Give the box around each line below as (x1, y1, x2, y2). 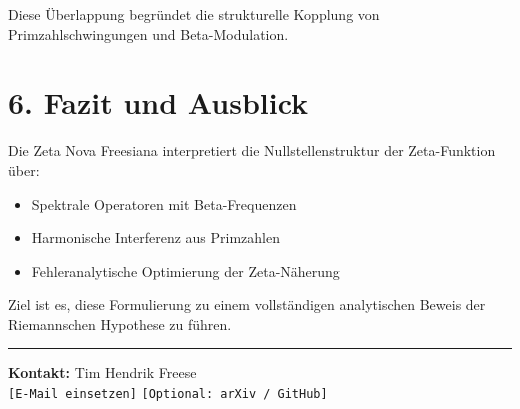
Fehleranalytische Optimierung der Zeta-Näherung (31, 260, 340, 281)
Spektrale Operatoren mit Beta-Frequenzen (31, 193, 297, 214)
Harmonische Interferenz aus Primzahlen (31, 227, 281, 248)
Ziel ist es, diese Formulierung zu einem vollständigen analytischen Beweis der (8, 294, 486, 315)
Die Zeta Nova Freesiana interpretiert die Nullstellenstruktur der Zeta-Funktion (8, 140, 496, 161)
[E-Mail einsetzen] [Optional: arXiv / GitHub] (8, 387, 328, 402)
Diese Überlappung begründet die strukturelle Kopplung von (8, 4, 380, 24)
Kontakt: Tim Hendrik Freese (8, 362, 197, 383)
